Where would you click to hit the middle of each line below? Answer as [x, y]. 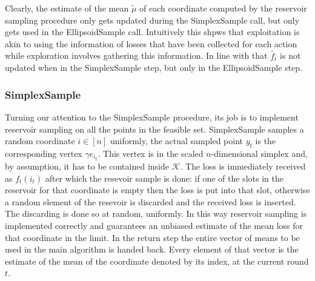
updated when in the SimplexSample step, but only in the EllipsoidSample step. [154, 68]
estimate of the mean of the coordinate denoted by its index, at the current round [157, 261]
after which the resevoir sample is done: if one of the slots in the [164, 178]
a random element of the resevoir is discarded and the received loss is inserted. [151, 201]
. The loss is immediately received [243, 166]
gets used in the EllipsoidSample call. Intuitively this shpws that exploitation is [152, 32]
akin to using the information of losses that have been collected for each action [151, 43]
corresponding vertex [44, 153]
